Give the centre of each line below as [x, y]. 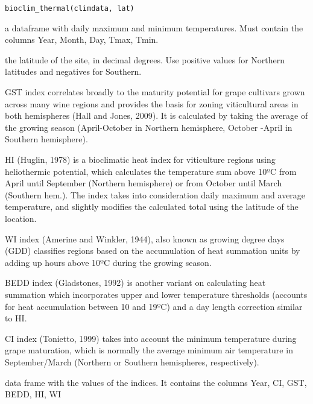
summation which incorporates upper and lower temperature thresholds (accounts [156, 294]
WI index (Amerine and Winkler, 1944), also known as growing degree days [145, 238]
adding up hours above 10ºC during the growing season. [108, 262]
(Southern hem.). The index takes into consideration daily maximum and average [155, 194]
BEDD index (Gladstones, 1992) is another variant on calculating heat [135, 282]
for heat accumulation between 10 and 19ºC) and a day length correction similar [154, 306]
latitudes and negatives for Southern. [73, 71]
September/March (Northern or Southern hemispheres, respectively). [132, 361]
